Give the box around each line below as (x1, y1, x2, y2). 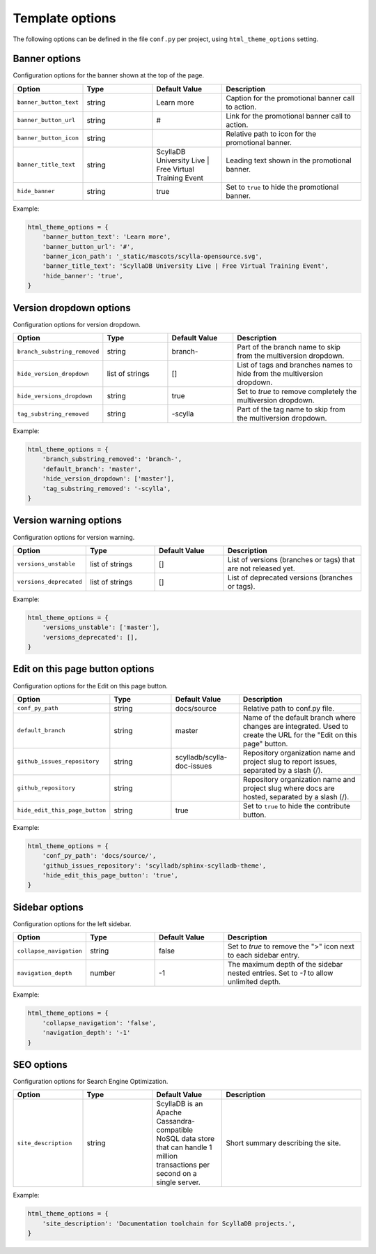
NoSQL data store (156, 1134, 215, 1144)
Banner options (13, 53, 81, 65)
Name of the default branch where (242, 712, 357, 722)
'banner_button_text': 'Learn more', (42, 233, 171, 241)
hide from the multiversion (237, 369, 324, 379)
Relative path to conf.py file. (242, 703, 335, 713)
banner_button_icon (17, 135, 79, 142)
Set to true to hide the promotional (226, 182, 339, 192)
